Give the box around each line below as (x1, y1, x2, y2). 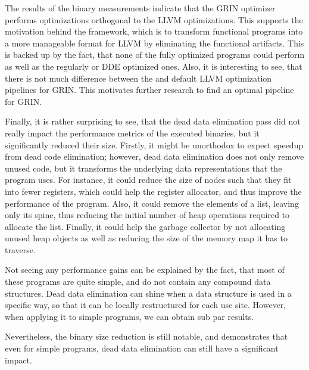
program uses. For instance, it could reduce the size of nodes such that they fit (5, 173, 292, 186)
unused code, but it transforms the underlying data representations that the (5, 161, 282, 174)
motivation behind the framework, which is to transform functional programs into (5, 25, 303, 38)
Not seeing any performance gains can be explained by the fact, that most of (5, 263, 285, 276)
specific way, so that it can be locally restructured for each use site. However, (5, 299, 286, 311)
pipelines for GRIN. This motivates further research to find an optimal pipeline (5, 83, 294, 96)
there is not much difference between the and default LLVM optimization (5, 71, 272, 84)
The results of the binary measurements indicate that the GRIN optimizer (5, 2, 276, 14)
